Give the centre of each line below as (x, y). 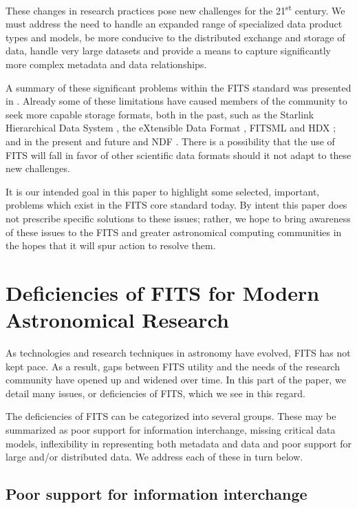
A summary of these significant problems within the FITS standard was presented (178, 87)
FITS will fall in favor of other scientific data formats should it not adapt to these (178, 155)
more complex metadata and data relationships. (106, 64)
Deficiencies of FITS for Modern (163, 292)
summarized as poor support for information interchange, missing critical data (171, 430)
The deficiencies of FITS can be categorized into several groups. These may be (171, 416)
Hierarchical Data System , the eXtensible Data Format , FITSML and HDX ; (171, 128)
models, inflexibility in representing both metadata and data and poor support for (178, 443)
